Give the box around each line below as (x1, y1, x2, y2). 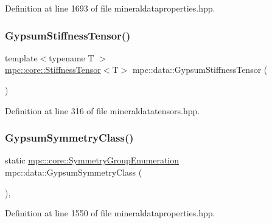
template (5, 51, 38, 64)
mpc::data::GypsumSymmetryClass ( (5, 166, 142, 178)
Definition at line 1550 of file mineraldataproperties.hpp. (5, 207, 215, 219)
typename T (49, 51, 94, 64)
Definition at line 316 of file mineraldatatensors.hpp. (5, 104, 200, 117)
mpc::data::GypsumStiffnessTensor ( (132, 63, 268, 76)
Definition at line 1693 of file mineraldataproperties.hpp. (5, 2, 215, 14)
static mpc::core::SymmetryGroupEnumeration (5, 154, 180, 166)
